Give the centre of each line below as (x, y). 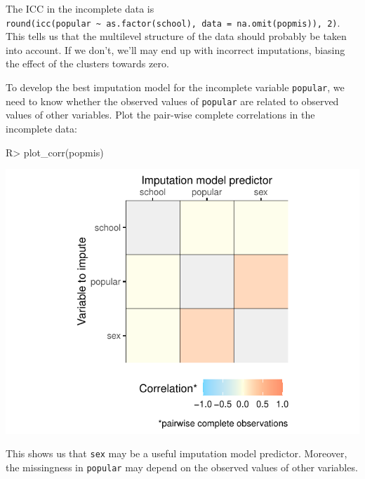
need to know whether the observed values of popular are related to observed (172, 101)
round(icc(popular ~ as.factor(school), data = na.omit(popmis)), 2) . (173, 22)
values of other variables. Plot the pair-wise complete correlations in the (160, 115)
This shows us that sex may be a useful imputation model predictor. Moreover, (177, 453)
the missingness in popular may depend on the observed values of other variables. (182, 467)
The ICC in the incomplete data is (80, 8)
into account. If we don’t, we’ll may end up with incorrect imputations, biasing (175, 49)
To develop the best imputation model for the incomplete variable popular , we (175, 87)
